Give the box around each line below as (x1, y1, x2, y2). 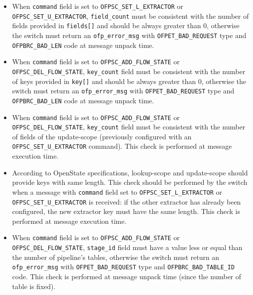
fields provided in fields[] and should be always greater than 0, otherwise (12, 20, 240, 31)
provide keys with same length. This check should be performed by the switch (12, 177, 248, 187)
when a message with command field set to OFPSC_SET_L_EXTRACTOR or (12, 186, 222, 197)
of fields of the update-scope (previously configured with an (12, 131, 192, 141)
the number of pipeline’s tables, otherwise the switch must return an (12, 252, 219, 262)
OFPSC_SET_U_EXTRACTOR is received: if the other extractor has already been (12, 196, 241, 207)
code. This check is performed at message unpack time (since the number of (12, 271, 241, 281)
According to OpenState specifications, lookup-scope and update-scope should (12, 167, 248, 177)
